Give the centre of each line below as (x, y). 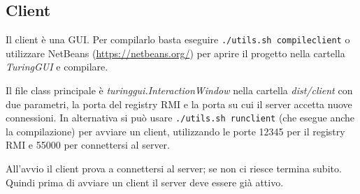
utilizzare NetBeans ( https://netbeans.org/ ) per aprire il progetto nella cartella (175, 53)
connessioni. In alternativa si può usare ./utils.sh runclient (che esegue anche (180, 118)
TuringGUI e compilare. (57, 67)
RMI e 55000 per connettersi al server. (88, 145)
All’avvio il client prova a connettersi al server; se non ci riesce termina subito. (174, 169)
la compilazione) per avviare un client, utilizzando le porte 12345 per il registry (175, 131)
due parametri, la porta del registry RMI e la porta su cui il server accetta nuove (179, 104)
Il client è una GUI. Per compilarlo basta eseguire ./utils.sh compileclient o (178, 39)
